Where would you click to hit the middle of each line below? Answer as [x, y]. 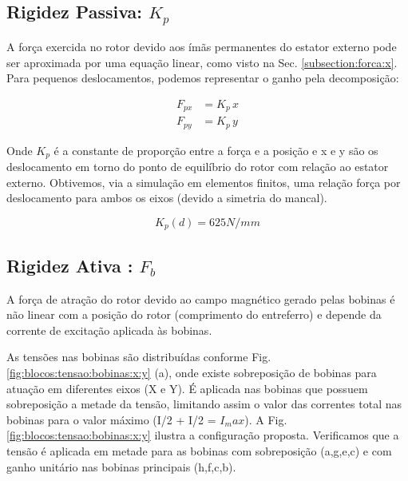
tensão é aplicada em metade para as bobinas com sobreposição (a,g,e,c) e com [199, 450]
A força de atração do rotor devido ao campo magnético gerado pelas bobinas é [201, 298]
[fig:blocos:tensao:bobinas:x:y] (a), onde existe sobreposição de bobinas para [192, 372]
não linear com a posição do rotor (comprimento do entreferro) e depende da [194, 314]
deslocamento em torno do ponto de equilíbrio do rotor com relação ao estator [198, 167]
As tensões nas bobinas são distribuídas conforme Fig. [139, 357]
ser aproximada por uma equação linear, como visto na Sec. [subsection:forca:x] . [202, 62]
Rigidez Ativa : [70, 265]
